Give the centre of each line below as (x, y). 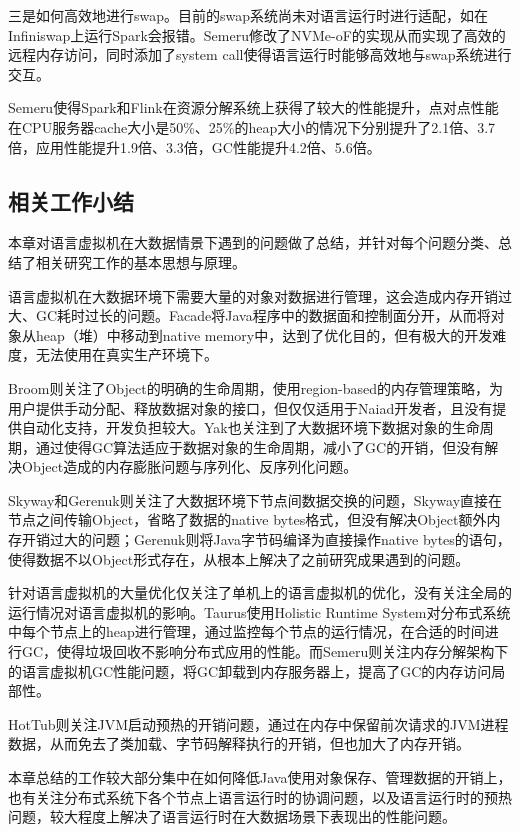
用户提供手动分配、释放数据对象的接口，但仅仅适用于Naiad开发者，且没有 (250, 407)
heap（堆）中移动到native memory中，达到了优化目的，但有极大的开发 (264, 334)
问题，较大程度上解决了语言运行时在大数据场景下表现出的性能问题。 (232, 816)
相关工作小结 (71, 200)
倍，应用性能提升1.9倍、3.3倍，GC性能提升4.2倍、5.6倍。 (194, 146)
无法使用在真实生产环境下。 (126, 354)
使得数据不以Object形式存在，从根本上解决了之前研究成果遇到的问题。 (239, 558)
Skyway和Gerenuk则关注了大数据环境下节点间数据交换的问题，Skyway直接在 (255, 499)
